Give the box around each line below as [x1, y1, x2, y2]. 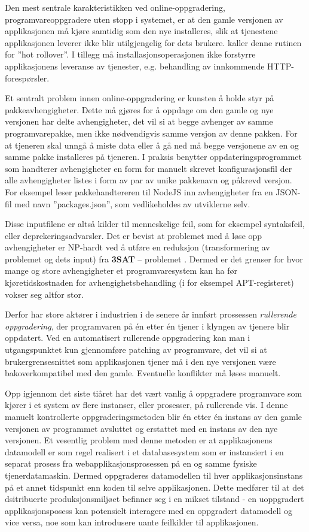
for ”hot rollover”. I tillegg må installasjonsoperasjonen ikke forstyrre [5, 48, 256, 61]
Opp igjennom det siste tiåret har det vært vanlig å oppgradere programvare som [5, 386, 302, 399]
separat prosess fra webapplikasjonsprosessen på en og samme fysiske [5, 457, 257, 470]
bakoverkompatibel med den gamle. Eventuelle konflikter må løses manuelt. [5, 367, 281, 379]
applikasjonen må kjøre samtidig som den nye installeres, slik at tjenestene [5, 25, 278, 37]
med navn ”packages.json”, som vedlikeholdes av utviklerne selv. [14, 197, 250, 210]
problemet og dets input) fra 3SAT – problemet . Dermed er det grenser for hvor [5, 252, 303, 265]
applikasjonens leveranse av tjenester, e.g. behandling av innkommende [5, 59, 265, 72]
